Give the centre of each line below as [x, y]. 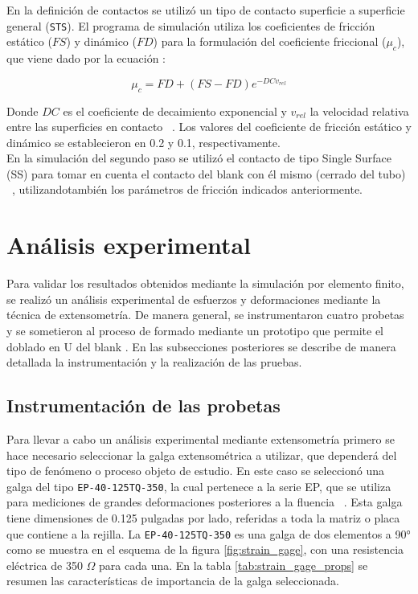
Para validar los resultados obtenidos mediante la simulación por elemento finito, [205, 283]
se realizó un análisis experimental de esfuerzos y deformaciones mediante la [194, 299]
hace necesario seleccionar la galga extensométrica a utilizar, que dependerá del [202, 455]
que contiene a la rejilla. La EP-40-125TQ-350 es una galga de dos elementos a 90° [209, 533]
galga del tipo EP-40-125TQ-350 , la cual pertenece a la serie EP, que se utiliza [199, 486]
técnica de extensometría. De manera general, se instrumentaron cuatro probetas [205, 315]
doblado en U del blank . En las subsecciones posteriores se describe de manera [201, 346]
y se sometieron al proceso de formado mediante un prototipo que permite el [195, 330]
